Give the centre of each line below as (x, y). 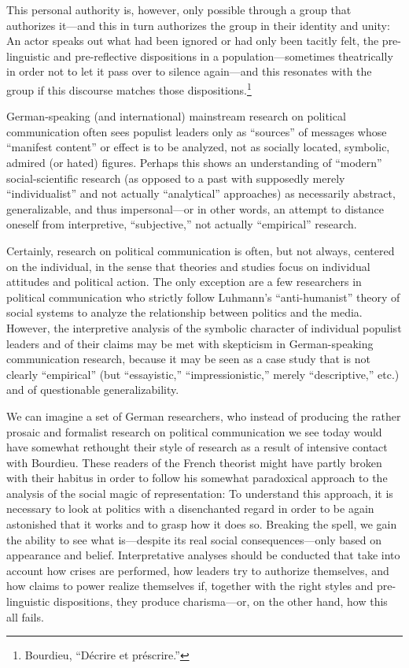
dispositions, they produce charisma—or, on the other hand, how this (220, 601)
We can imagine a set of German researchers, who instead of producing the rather (204, 416)
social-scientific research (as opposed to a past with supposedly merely (176, 178)
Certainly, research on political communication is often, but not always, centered (201, 250)
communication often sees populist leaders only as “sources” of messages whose (197, 131)
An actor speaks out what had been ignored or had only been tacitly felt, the (193, 41)
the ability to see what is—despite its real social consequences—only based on (194, 539)
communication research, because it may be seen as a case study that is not (188, 359)
